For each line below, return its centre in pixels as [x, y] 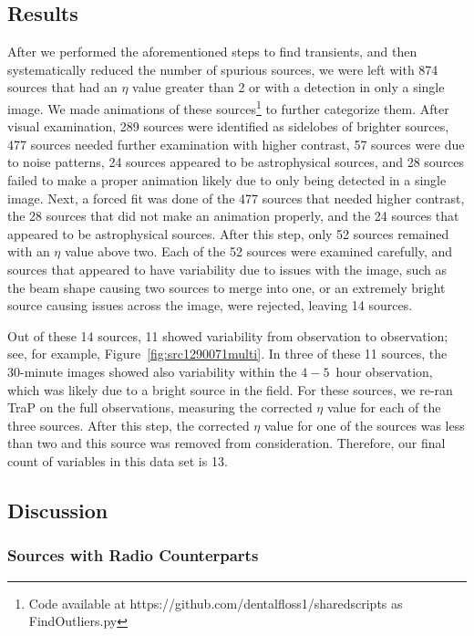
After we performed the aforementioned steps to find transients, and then [212, 52]
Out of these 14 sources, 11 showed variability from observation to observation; [228, 335]
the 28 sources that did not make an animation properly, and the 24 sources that [233, 216]
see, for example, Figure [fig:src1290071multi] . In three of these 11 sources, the [227, 354]
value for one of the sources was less [364, 425]
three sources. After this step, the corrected [129, 425]
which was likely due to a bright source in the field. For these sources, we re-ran [230, 389]
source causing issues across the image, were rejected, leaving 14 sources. [210, 305]
